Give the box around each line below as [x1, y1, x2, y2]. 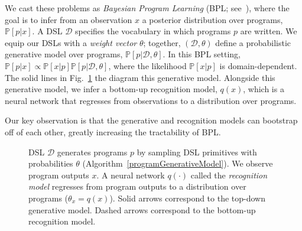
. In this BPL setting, [163, 48, 241, 60]
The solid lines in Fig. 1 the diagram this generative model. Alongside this [5, 71, 275, 83]
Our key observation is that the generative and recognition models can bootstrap [5, 114, 298, 126]
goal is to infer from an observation [5, 13, 132, 25]
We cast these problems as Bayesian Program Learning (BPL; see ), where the [5, 2, 290, 14]
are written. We [240, 25, 297, 37]
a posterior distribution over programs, [142, 13, 283, 25]
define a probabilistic [215, 36, 291, 48]
